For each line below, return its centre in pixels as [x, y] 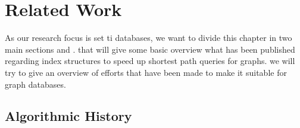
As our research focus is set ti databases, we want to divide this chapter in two [149, 38]
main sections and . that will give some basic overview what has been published [150, 49]
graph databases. [35, 84]
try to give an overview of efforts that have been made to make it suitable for [146, 72]
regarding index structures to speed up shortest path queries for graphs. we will [150, 61]
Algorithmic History [68, 116]
